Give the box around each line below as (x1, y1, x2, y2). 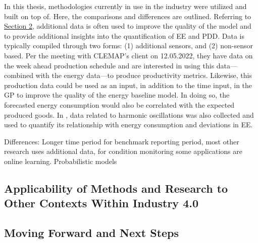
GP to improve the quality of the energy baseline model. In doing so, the (4, 90, 230, 100)
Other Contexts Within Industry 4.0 (4, 195, 199, 211)
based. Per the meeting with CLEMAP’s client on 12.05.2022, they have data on (4, 50, 253, 60)
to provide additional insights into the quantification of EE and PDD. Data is (4, 30, 244, 41)
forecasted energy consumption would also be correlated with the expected (4, 99, 235, 110)
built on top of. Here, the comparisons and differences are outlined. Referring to (4, 11, 251, 21)
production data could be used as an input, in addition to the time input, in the (4, 79, 252, 90)
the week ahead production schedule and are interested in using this (4, 60, 215, 70)
